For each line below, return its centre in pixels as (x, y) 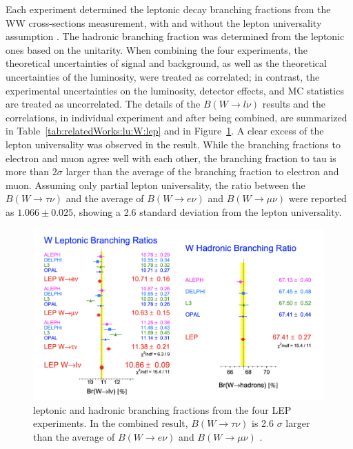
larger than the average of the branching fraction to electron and (202, 171)
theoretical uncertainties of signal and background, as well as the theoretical (166, 63)
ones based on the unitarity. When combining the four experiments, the (157, 49)
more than (28, 171)
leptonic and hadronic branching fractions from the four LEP (162, 409)
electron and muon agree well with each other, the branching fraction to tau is (171, 158)
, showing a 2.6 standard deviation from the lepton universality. (208, 211)
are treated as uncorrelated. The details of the (103, 104)
